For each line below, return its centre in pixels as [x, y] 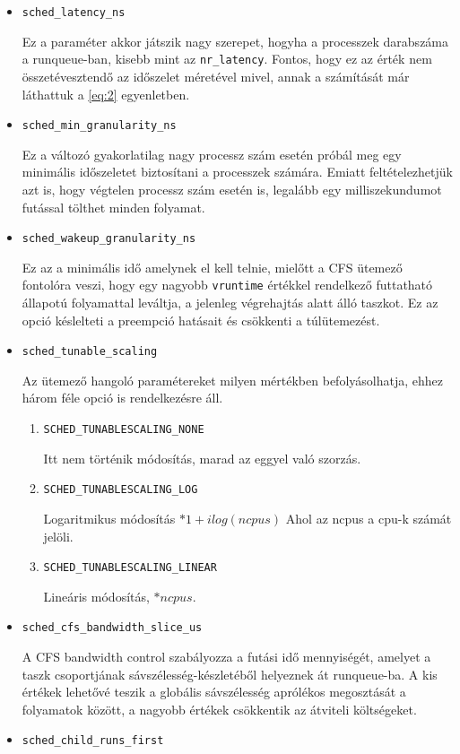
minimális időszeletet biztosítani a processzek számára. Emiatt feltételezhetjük [237, 172]
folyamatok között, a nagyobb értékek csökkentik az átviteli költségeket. [219, 709]
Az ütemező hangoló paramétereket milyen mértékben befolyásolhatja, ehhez [232, 380]
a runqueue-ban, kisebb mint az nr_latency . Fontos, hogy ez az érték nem [227, 59]
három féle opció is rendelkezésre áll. [122, 398]
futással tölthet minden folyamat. [113, 207]
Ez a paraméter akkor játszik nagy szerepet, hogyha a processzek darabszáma [235, 41]
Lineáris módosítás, [96, 596]
